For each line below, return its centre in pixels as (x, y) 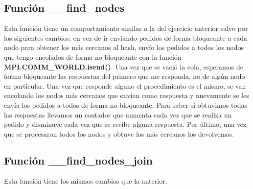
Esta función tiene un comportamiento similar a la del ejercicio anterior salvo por (126, 28)
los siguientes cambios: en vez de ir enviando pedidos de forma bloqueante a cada (126, 37)
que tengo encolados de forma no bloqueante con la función (93, 57)
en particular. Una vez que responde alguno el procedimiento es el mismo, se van (125, 85)
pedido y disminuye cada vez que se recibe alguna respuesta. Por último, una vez (125, 124)
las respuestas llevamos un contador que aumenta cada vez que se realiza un (118, 114)
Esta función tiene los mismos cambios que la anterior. (86, 180)
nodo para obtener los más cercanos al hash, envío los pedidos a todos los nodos (124, 47)
